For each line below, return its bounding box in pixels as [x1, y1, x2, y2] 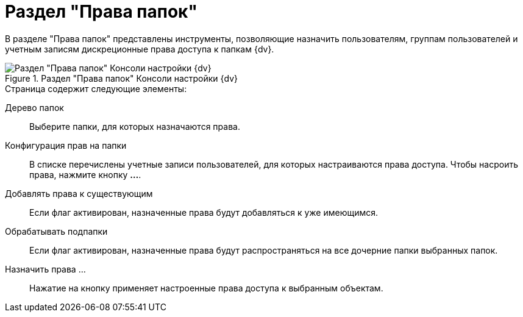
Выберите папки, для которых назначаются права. [29, 121, 240, 132]
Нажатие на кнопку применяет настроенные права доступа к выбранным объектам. [29, 282, 383, 293]
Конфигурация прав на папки [5, 140, 127, 151]
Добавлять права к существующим [5, 188, 153, 199]
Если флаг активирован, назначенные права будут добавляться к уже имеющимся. [29, 207, 379, 218]
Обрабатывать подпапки [5, 226, 108, 237]
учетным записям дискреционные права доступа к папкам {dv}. [5, 43, 274, 54]
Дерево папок [5, 102, 64, 113]
